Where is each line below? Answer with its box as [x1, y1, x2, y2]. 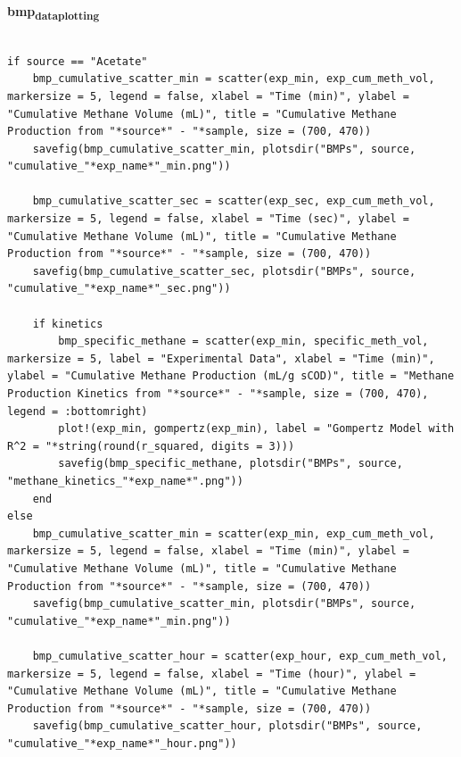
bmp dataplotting [7, 2, 100, 22]
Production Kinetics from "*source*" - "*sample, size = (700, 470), [7, 387, 429, 400]
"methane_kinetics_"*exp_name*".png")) [7, 474, 243, 487]
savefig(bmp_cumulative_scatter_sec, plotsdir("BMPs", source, [32, 264, 416, 278]
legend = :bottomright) [7, 404, 148, 418]
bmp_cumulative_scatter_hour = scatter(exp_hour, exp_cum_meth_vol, [32, 649, 448, 662]
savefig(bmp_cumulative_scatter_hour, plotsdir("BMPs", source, [32, 720, 423, 733]
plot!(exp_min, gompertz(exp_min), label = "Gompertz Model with [58, 422, 455, 436]
